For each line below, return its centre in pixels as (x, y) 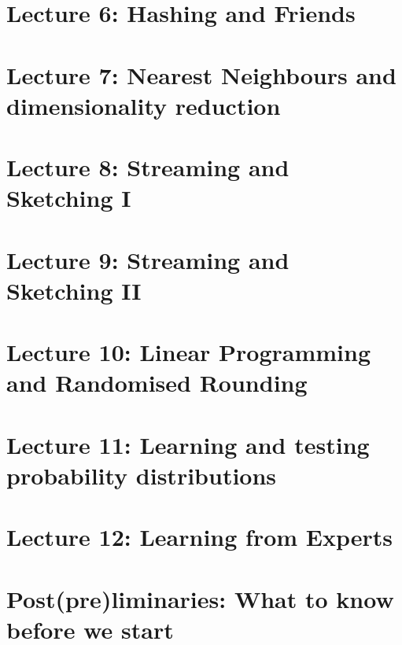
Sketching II (74, 290)
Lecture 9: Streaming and (148, 259)
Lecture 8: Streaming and (148, 167)
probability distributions (142, 475)
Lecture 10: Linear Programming (189, 352)
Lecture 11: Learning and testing (188, 444)
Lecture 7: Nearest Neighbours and (201, 74)
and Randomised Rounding (157, 383)
